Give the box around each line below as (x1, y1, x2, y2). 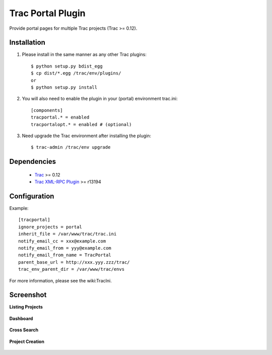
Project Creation (9, 338, 45, 344)
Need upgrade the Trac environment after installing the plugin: (22, 133, 151, 139)
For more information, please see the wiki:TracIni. (9, 277, 112, 283)
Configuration (9, 192, 54, 200)
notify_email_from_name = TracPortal (18, 252, 112, 258)
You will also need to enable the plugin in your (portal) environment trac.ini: (22, 96, 178, 102)
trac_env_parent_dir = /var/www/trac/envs (18, 266, 125, 272)
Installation (9, 38, 45, 47)
